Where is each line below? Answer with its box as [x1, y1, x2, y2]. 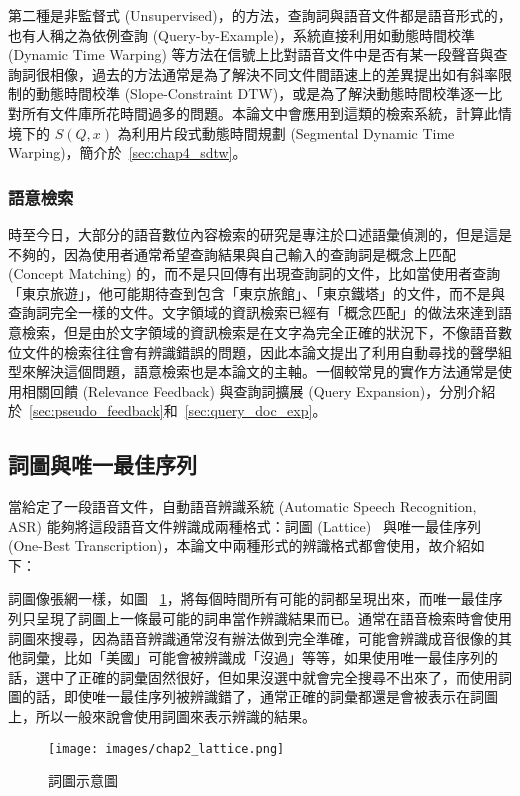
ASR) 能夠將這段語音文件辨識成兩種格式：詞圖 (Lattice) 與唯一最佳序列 [8, 515, 481, 536]
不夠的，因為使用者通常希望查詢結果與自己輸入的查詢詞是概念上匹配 [8, 243, 456, 264]
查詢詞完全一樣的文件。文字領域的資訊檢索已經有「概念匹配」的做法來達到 [8, 302, 498, 323]
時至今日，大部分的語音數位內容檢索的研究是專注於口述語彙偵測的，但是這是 [8, 223, 512, 244]
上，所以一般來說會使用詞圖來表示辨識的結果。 [8, 706, 316, 727]
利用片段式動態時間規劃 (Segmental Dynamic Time [131, 122, 455, 143]
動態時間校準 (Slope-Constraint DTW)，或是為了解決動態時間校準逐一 [35, 83, 489, 104]
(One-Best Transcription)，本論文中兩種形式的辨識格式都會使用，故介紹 [8, 535, 471, 556]
